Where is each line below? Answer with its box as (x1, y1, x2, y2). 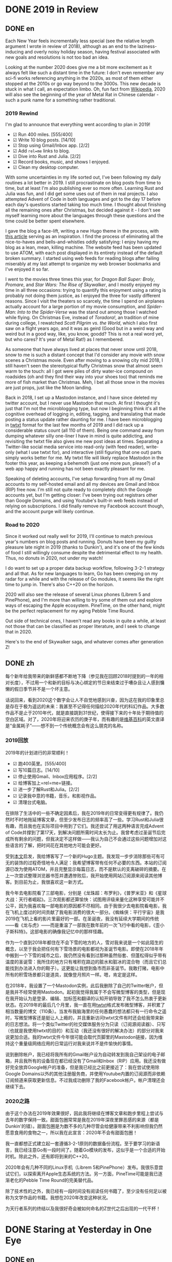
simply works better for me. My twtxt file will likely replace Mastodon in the (5, 454, 164, 461)
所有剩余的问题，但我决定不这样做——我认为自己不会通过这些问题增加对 (9, 835, 162, 842)
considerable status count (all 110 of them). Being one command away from (5, 427, 165, 433)
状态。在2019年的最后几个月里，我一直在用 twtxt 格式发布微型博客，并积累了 (5, 1002, 165, 1008)
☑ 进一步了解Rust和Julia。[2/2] (12, 786, 79, 792)
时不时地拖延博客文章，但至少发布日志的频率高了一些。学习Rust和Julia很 (9, 816, 164, 822)
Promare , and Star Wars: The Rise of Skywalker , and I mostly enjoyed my (5, 282, 160, 288)
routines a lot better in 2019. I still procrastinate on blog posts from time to (5, 180, 161, 186)
